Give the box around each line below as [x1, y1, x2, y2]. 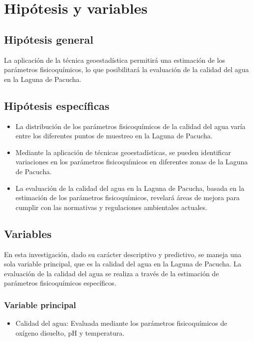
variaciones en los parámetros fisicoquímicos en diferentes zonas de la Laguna [15, 157, 248, 167]
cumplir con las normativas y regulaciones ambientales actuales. [15, 202, 207, 212]
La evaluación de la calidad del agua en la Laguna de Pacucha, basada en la [15, 183, 245, 193]
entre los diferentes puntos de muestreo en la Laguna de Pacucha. [15, 131, 213, 141]
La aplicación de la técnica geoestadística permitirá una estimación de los [4, 54, 225, 65]
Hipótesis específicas [4, 98, 110, 113]
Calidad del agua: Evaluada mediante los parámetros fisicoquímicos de [15, 318, 227, 328]
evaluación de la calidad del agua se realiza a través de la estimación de [4, 268, 219, 278]
